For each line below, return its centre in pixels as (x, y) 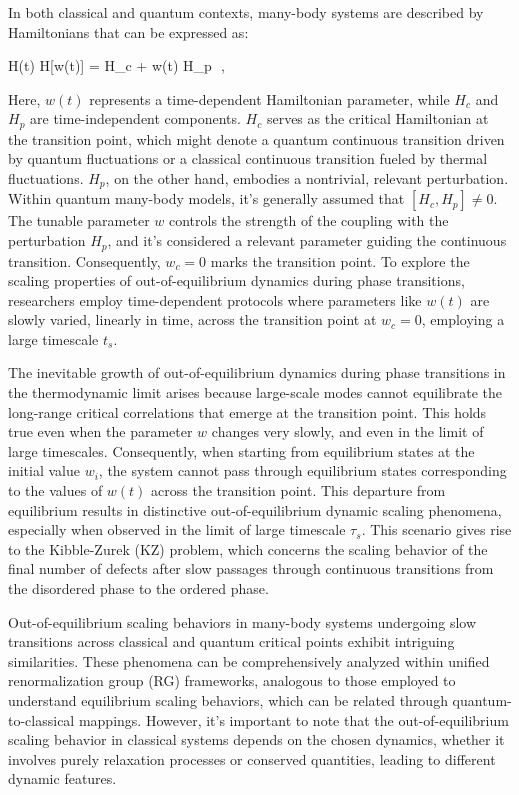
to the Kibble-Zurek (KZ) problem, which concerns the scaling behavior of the (248, 548)
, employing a (463, 319)
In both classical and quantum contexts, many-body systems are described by (246, 12)
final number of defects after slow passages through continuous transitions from (251, 568)
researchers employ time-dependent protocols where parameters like (215, 299)
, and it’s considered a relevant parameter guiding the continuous (307, 240)
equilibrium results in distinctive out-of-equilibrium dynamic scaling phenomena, (255, 509)
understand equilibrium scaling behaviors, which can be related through (228, 699)
